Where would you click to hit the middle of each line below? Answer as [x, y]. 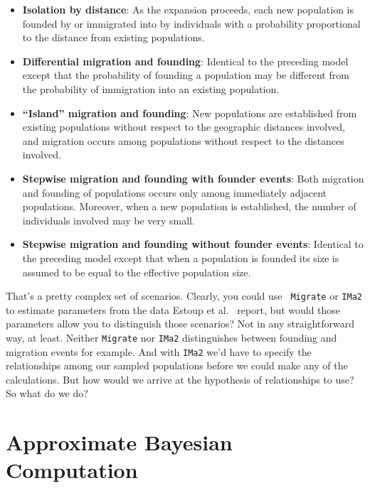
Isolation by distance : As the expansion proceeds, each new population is [188, 9]
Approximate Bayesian [119, 442]
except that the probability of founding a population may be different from [186, 75]
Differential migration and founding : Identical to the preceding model [185, 61]
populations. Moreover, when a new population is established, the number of [189, 206]
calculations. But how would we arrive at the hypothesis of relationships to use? [180, 379]
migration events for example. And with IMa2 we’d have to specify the [159, 351]
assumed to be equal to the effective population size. [137, 272]
